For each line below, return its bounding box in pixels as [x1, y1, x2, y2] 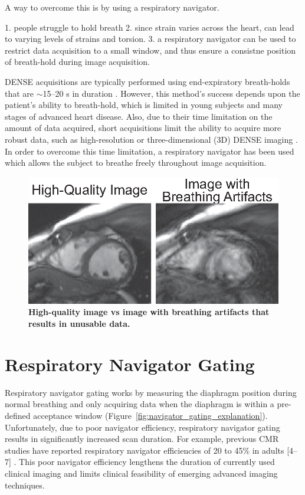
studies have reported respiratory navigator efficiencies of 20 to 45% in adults [5, 444, 284, 456]
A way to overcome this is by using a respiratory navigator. [5, 1, 219, 13]
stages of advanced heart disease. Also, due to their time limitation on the [5, 110, 273, 122]
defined [5, 409, 31, 421]
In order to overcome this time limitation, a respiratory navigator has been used [5, 145, 294, 157]
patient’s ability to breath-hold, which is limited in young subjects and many [5, 99, 283, 111]
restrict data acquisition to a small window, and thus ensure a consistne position [5, 44, 296, 56]
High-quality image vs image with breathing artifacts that [28, 306, 270, 318]
